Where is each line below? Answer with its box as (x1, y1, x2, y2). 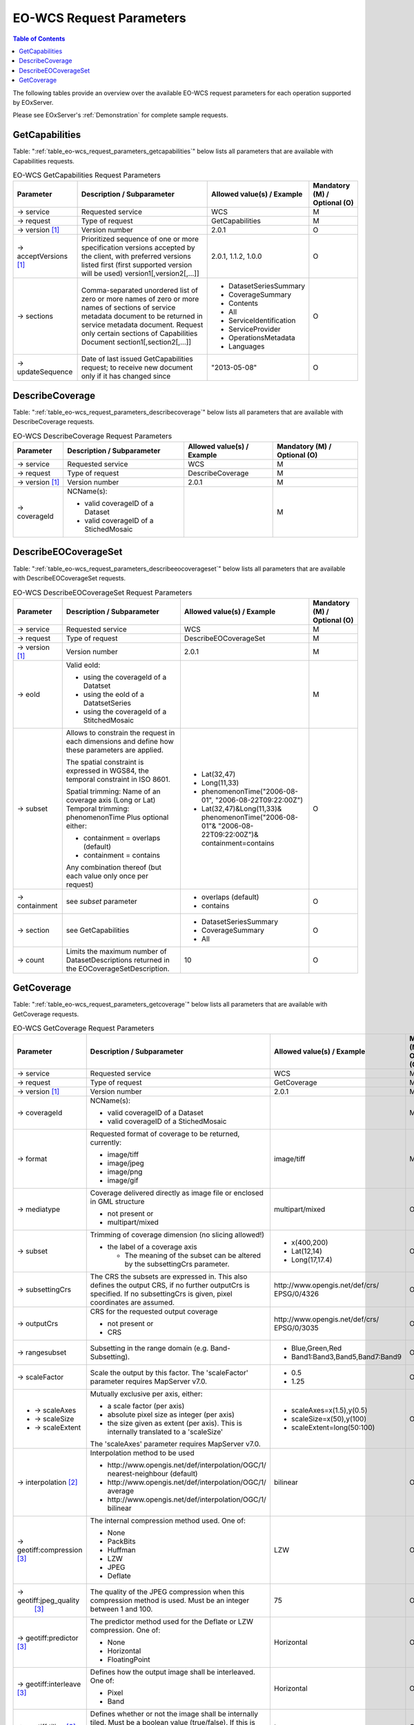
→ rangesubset (17, 1348, 67, 1357)
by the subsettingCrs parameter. (124, 1259, 230, 1269)
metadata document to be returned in (81, 311, 203, 321)
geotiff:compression (17, 1546, 83, 1555)
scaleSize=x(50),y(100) (290, 1414, 367, 1424)
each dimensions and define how (66, 736, 174, 746)
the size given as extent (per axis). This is (107, 1419, 243, 1428)
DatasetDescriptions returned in (66, 955, 170, 965)
